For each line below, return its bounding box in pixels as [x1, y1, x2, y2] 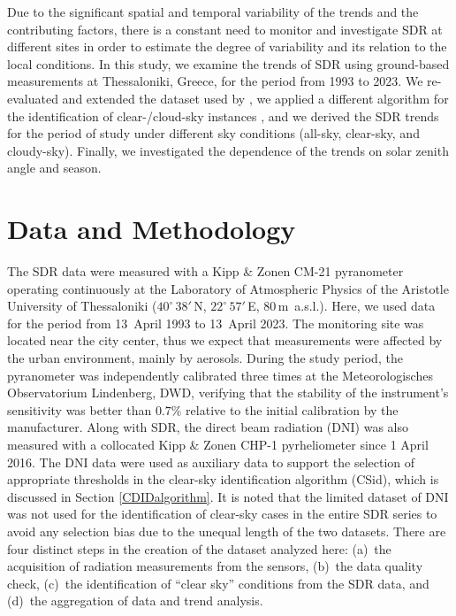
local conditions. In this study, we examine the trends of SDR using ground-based [7, 54, 450, 73]
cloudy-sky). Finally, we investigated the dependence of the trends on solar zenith [7, 141, 449, 159]
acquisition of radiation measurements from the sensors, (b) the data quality [7, 557, 423, 575]
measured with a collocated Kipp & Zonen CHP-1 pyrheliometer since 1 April [7, 435, 429, 453]
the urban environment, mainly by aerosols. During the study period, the [7, 349, 403, 367]
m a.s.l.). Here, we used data [277, 296, 436, 315]
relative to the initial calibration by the [186, 400, 399, 419]
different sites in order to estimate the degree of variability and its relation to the [7, 37, 447, 56]
